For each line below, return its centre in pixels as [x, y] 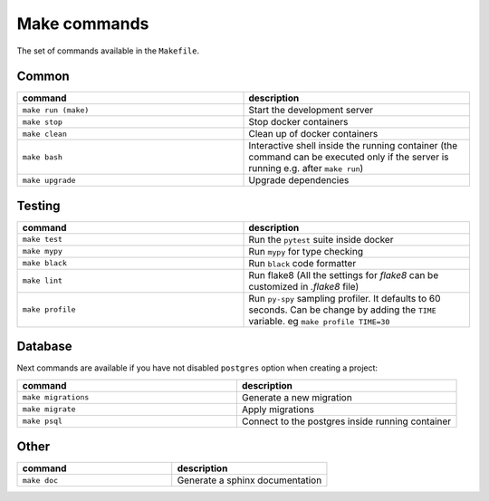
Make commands [83, 24]
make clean [45, 134]
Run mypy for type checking [306, 251]
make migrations [56, 397]
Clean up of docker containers [313, 134]
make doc [40, 480]
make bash [43, 157]
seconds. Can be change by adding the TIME [342, 310]
